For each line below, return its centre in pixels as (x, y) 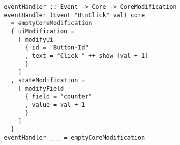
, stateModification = (48, 80)
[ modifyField (41, 88)
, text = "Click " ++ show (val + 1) (87, 56)
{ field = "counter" (58, 97)
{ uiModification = (43, 31)
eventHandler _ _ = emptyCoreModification (75, 137)
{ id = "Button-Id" (57, 48)
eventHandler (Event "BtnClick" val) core (75, 15)
